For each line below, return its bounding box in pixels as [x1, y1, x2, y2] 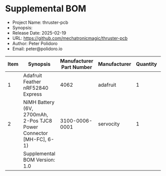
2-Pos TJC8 [23, 117, 52, 124]
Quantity [135, 60, 157, 67]
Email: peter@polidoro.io [12, 46, 63, 52]
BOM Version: [23, 156, 55, 163]
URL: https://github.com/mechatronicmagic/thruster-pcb [12, 35, 128, 41]
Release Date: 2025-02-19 [12, 30, 67, 36]
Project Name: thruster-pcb [12, 19, 68, 25]
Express [23, 90, 42, 97]
